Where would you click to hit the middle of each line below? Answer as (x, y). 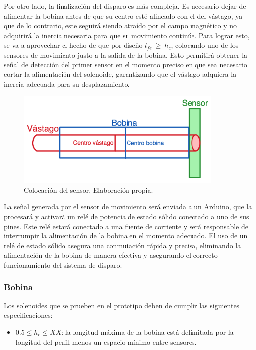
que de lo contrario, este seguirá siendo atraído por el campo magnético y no (121, 26)
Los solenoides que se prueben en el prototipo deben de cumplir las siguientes (122, 305)
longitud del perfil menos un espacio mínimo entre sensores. (106, 341)
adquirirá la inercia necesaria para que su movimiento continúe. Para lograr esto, (127, 35)
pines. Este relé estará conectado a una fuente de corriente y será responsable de (126, 226)
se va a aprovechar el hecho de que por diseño (73, 45)
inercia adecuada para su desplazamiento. (67, 84)
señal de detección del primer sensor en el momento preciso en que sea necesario (126, 64)
